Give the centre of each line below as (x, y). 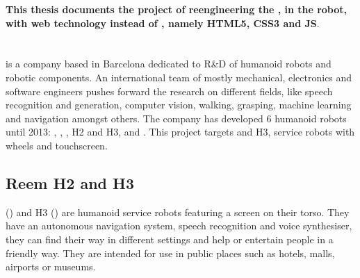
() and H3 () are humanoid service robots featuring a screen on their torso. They (178, 212)
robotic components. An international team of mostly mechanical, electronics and (179, 77)
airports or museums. (51, 267)
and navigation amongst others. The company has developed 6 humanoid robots (176, 118)
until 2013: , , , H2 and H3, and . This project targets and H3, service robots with (180, 132)
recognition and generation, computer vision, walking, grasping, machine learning (179, 105)
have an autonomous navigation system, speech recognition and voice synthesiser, (179, 226)
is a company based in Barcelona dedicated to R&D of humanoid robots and (169, 64)
